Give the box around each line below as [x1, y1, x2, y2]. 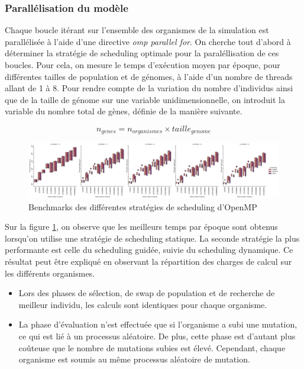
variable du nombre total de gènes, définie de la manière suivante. [5, 105, 242, 117]
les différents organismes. [5, 267, 95, 279]
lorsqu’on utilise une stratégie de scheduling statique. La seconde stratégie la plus [5, 232, 300, 244]
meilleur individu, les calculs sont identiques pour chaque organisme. [18, 298, 267, 310]
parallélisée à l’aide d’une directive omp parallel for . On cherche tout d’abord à [5, 35, 291, 47]
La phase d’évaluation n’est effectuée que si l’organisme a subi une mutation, [18, 318, 297, 331]
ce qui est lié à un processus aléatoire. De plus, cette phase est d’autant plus [18, 329, 296, 342]
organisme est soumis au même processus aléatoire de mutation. [18, 353, 250, 365]
